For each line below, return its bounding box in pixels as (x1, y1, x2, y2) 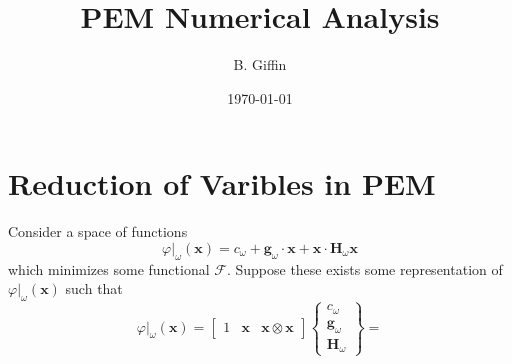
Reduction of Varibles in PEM (8, 163, 436, 204)
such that (65, 278, 123, 299)
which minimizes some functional (8, 258, 210, 279)
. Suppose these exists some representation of (226, 258, 503, 279)
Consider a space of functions (8, 221, 188, 242)
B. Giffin (233, 54, 287, 75)
